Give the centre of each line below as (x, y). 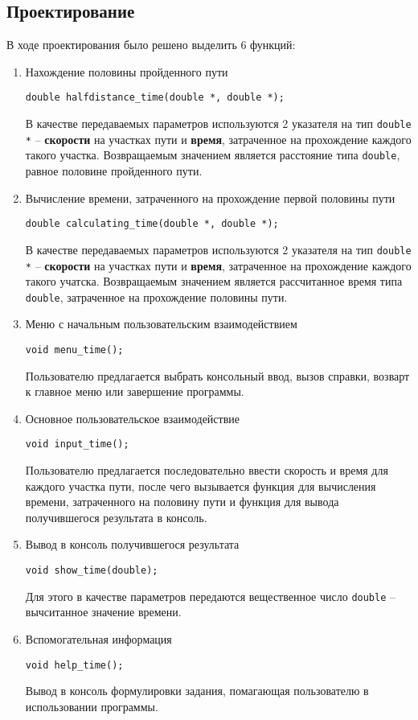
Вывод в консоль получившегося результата (132, 544)
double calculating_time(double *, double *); (152, 224)
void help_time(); (74, 665)
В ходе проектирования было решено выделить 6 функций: (151, 45)
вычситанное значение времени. (103, 612)
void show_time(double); (92, 571)
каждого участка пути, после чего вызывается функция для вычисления (201, 485)
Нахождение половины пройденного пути (127, 71)
